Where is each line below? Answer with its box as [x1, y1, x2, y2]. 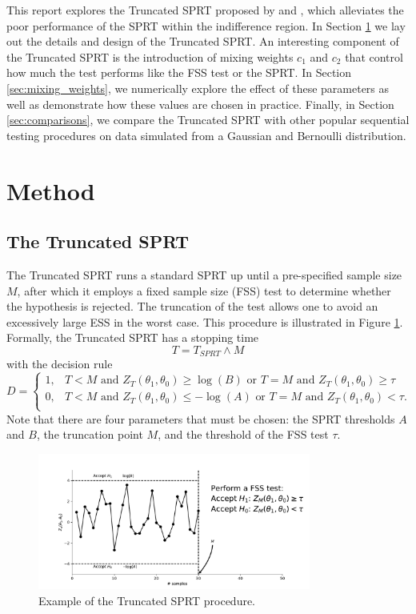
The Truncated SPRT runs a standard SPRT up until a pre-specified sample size [6, 266, 402, 283]
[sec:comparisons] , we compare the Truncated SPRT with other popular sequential [6, 111, 410, 128]
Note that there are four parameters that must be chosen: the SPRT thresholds [6, 410, 395, 427]
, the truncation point [36, 426, 143, 443]
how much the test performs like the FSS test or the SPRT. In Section [6, 64, 352, 81]
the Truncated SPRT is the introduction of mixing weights [6, 48, 294, 65]
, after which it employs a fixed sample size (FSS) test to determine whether [17, 282, 391, 299]
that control [345, 48, 403, 65]
